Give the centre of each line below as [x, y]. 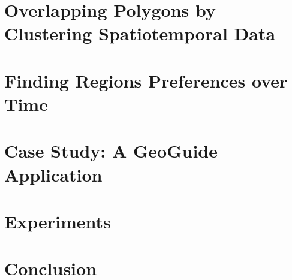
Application [53, 174]
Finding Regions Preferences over [146, 80]
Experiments [58, 221]
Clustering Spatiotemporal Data [140, 33]
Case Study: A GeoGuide [111, 151]
